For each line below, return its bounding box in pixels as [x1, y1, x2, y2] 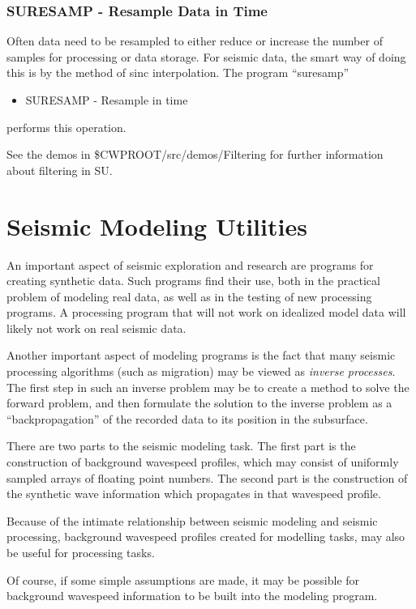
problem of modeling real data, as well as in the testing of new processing [6, 287, 372, 304]
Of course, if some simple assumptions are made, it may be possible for [6, 571, 360, 588]
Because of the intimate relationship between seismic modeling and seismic [6, 512, 378, 529]
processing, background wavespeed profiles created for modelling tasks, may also [6, 528, 405, 545]
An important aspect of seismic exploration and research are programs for [6, 256, 374, 273]
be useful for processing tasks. [6, 544, 155, 560]
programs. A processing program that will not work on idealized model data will [6, 304, 406, 321]
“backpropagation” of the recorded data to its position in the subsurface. [6, 410, 368, 427]
